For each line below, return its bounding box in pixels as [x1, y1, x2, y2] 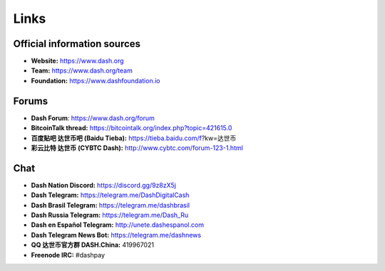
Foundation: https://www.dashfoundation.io [31, 76, 160, 85]
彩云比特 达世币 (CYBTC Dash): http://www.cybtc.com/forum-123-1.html [31, 143, 244, 152]
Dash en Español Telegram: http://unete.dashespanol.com [31, 220, 205, 229]
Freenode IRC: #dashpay [31, 250, 106, 259]
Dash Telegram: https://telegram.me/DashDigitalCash [31, 191, 190, 199]
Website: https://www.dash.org [31, 57, 124, 65]
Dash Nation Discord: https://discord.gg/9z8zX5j [31, 181, 177, 189]
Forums [13, 95, 48, 107]
